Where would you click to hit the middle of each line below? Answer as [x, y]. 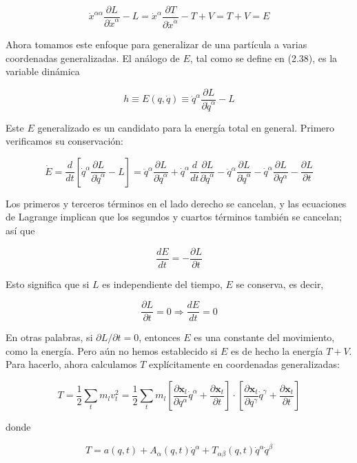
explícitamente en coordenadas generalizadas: [244, 364]
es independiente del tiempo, [162, 284]
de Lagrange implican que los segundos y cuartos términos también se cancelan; [174, 217]
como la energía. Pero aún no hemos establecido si [112, 350]
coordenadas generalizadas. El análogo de [93, 58]
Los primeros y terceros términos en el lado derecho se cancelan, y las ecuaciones [176, 203]
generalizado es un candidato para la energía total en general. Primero [186, 127]
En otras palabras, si [49, 337]
